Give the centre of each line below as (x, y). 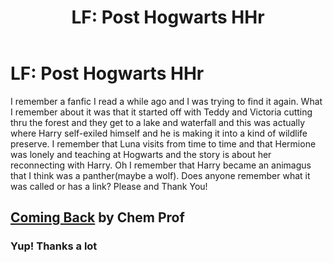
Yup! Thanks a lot (54, 246)
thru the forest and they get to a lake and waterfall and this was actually (158, 122)
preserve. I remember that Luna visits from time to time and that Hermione (163, 143)
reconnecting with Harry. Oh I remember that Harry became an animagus (161, 165)
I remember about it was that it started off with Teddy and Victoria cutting (161, 112)
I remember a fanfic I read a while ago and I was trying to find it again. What (166, 101)
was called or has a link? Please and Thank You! (109, 186)
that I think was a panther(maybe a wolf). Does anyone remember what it (160, 175)
